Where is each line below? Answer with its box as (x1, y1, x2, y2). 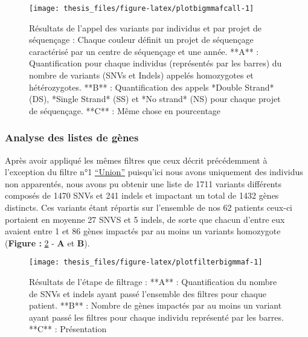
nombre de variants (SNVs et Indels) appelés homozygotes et (29, 69, 254, 82)
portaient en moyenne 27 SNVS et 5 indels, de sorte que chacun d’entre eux (5, 213, 285, 225)
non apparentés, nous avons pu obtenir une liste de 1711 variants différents (5, 177, 281, 190)
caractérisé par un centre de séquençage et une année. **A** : (29, 45, 259, 57)
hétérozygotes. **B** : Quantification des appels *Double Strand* (29, 80, 274, 93)
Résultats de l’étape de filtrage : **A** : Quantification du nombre (29, 275, 277, 288)
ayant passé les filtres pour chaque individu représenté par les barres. (29, 310, 284, 323)
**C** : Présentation (29, 323, 107, 335)
